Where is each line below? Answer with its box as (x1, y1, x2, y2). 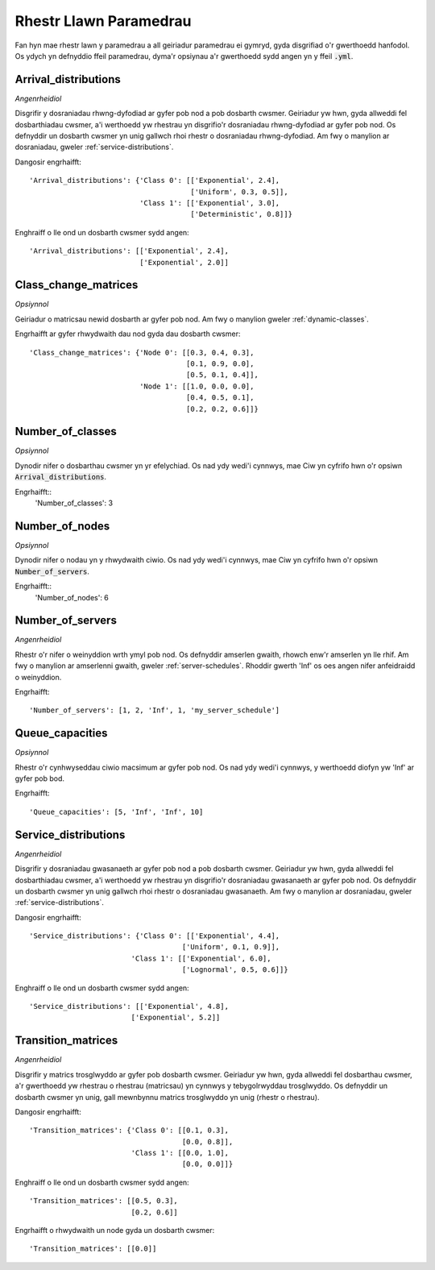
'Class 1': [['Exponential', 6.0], (130, 953, 271, 963)
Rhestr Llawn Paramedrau (14, 12, 192, 30)
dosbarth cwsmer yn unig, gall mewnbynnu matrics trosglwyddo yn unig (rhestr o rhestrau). (14, 1092, 320, 1102)
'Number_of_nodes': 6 (35, 592, 109, 602)
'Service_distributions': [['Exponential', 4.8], (29, 1002, 230, 1011)
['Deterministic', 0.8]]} (190, 210, 293, 219)
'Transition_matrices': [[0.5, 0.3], (29, 1197, 179, 1206)
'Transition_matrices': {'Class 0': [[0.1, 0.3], (29, 1126, 230, 1135)
